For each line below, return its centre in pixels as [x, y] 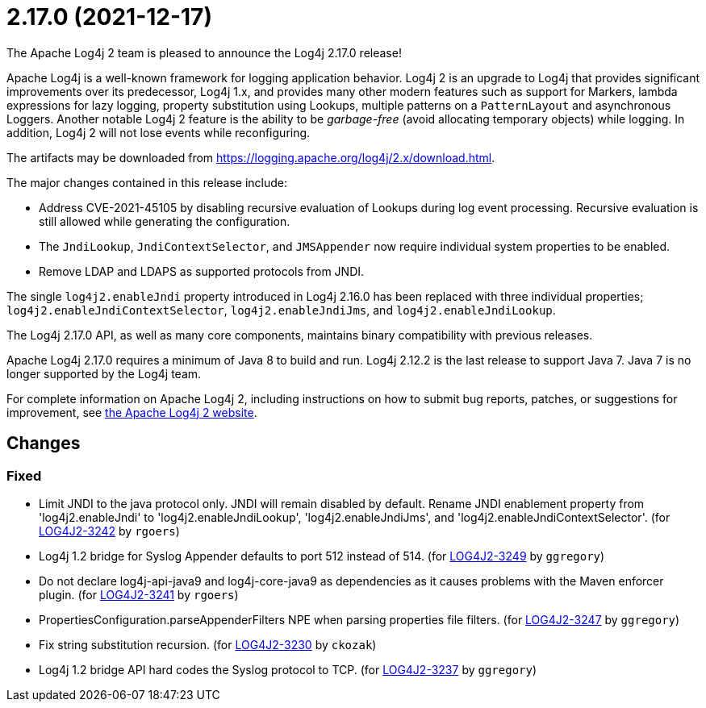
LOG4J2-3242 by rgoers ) [109, 531]
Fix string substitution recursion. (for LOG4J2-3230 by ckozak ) [208, 644]
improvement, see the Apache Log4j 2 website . [132, 412]
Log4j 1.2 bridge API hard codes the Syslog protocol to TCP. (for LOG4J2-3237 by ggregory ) [288, 669]
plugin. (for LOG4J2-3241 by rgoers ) [139, 594]
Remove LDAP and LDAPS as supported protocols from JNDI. [202, 271]
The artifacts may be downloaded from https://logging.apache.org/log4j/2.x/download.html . [251, 157]
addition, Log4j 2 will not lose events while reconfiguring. [159, 132]
